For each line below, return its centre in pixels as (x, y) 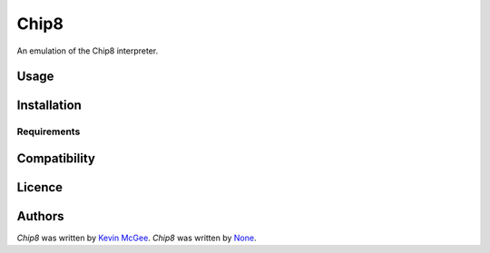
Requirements (49, 131)
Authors (40, 216)
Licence (40, 187)
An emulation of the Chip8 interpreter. (88, 51)
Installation (49, 106)
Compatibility (56, 158)
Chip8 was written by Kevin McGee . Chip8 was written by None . (137, 238)
